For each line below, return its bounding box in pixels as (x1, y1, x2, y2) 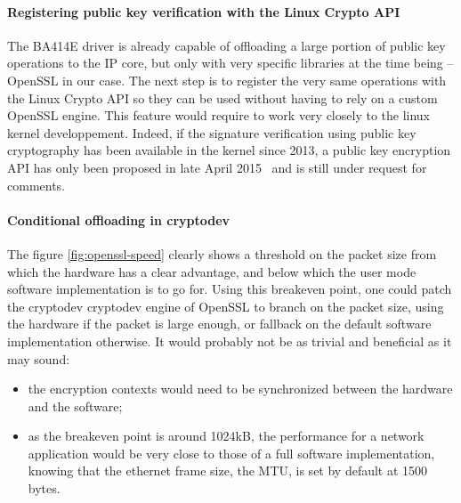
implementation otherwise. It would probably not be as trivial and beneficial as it (7, 331, 452, 350)
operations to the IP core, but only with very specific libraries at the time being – (7, 53, 454, 72)
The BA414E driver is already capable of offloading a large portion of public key (7, 36, 446, 54)
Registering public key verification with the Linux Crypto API (7, 2, 400, 20)
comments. (7, 175, 66, 194)
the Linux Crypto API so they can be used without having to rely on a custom (7, 88, 438, 107)
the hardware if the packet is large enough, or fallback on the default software (7, 314, 432, 333)
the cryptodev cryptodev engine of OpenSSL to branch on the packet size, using (7, 296, 444, 315)
